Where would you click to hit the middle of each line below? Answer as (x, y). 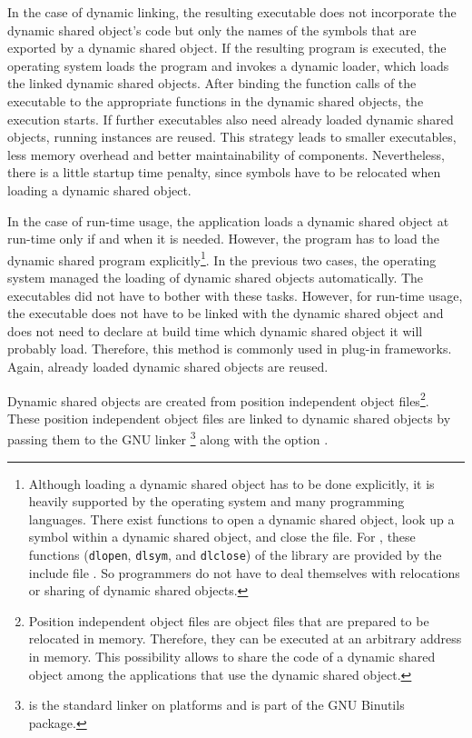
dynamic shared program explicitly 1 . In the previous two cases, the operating (222, 258)
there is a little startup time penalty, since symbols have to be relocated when (224, 172)
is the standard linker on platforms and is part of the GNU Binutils (216, 705)
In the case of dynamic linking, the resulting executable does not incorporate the (232, 12)
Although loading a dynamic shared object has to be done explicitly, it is (231, 483)
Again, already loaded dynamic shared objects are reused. (168, 366)
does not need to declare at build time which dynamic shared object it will (215, 330)
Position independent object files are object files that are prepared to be (229, 620)
